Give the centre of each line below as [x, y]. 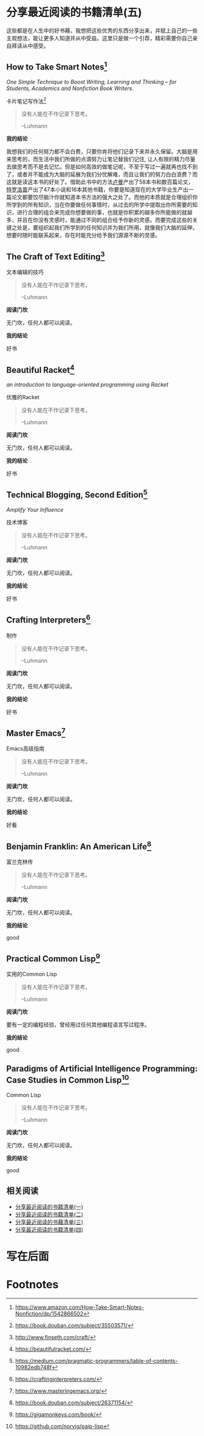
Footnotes [32, 1285]
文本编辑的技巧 [25, 272]
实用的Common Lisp [32, 974]
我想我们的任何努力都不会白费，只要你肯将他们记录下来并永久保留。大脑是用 [102, 152]
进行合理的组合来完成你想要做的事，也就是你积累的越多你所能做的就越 [104, 212]
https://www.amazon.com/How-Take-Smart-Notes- [80, 1307]
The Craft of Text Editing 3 [56, 256]
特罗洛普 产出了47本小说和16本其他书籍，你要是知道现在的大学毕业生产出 [97, 190]
